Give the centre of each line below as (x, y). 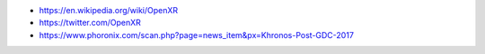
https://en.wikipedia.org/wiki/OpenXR (109, 10)
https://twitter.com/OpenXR (90, 23)
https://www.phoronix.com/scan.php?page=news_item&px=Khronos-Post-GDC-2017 (197, 35)
